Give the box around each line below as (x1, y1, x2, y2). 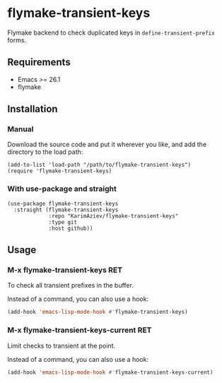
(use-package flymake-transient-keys (7, 200, 119, 207)
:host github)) (48, 225, 93, 232)
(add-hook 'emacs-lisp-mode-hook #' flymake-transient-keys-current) (7, 369, 214, 376)
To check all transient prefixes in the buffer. (7, 281, 134, 290)
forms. (7, 35, 27, 44)
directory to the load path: (7, 148, 83, 156)
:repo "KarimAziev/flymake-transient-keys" (48, 212, 179, 220)
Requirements (7, 57, 71, 69)
